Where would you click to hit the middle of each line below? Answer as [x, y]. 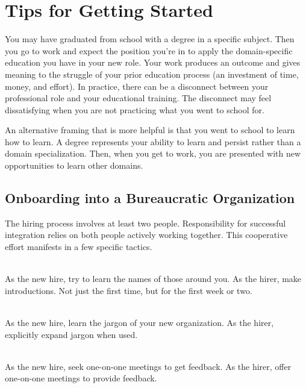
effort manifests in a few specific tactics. [79, 247]
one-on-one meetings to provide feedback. [81, 378]
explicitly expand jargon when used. [71, 334]
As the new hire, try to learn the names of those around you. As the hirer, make [153, 279]
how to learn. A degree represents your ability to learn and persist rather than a [153, 141]
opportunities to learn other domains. [74, 165]
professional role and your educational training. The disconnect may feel [138, 98]
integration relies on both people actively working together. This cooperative [146, 235]
